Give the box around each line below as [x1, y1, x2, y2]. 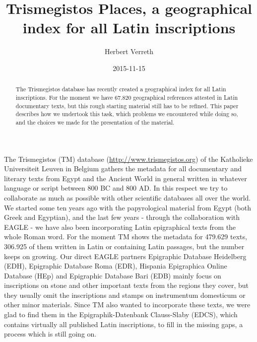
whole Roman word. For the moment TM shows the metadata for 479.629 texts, [4, 231, 247, 242]
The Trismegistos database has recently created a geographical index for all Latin [15, 85, 226, 93]
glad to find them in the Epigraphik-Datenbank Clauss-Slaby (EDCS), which [4, 309, 238, 320]
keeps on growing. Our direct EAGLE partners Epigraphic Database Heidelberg [4, 251, 247, 261]
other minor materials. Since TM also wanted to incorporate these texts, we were [4, 299, 251, 310]
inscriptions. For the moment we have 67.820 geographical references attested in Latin [15, 93, 238, 101]
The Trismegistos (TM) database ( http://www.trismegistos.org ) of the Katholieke [4, 153, 253, 164]
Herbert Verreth [104, 46, 154, 57]
